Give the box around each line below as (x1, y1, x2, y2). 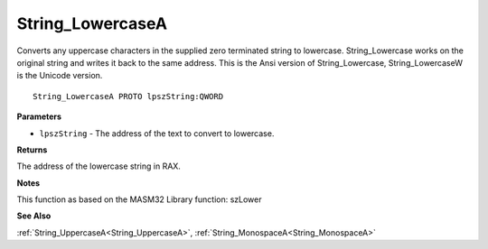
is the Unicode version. (16, 70, 103, 81)
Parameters (16, 111, 62, 122)
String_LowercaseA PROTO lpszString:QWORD (33, 91, 224, 101)
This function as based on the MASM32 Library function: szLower (16, 194, 262, 205)
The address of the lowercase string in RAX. (16, 161, 181, 171)
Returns (16, 144, 48, 155)
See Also (16, 210, 52, 221)
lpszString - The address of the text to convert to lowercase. (39, 127, 275, 139)
